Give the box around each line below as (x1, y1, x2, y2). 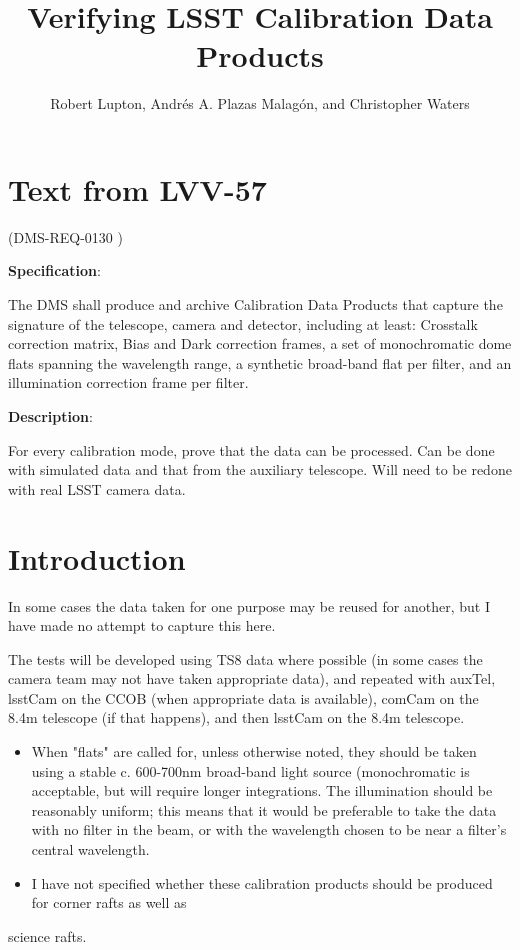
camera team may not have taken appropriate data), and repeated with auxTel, (8, 668, 496, 689)
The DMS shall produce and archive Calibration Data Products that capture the (8, 294, 503, 315)
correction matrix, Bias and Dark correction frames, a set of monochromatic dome (8, 333, 512, 354)
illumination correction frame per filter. (8, 372, 249, 393)
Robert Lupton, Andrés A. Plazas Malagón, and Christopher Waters (50, 93, 470, 114)
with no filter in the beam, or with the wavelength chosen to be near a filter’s (31, 819, 507, 840)
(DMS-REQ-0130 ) (8, 226, 123, 247)
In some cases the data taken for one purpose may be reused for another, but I (8, 595, 490, 616)
